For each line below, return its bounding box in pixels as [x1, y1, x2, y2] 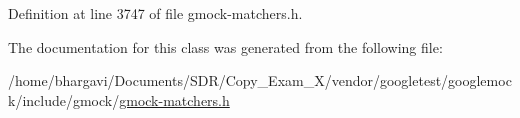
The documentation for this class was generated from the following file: [8, 36, 443, 57]
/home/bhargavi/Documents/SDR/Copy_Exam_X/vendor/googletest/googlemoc [8, 70, 512, 91]
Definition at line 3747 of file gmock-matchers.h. [8, 3, 303, 23]
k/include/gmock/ [8, 89, 120, 110]
